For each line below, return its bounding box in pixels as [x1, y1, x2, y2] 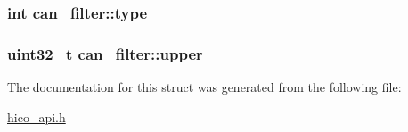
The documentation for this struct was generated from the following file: [7, 78, 402, 96]
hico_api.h [7, 107, 66, 126]
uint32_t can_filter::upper [7, 42, 203, 64]
